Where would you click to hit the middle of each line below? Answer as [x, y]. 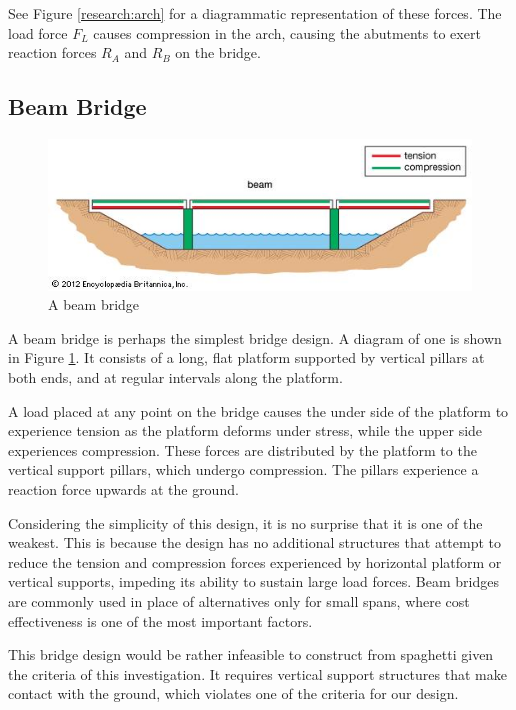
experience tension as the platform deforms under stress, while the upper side [245, 430]
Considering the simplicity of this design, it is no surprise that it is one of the [245, 522]
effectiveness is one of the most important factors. [160, 620]
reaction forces [52, 52]
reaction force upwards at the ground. [123, 488]
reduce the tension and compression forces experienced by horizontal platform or [255, 561]
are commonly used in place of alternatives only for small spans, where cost [239, 600]
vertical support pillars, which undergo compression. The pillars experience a [243, 469]
